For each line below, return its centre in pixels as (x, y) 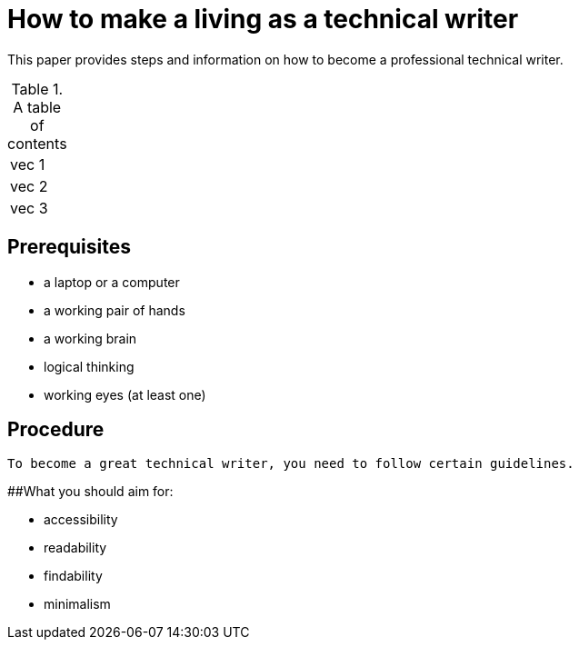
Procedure (56, 430)
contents (37, 143)
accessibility (81, 520)
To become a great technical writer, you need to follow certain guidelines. (291, 464)
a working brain (90, 338)
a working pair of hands (115, 310)
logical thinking (89, 366)
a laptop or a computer (112, 282)
